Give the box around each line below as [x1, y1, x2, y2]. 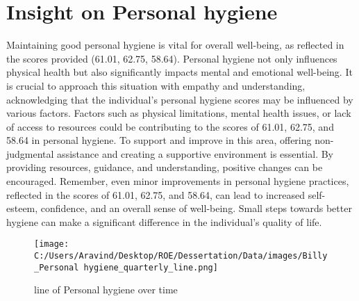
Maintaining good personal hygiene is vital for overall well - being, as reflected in [6, 38, 344, 52]
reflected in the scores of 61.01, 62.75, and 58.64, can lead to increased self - [6, 187, 326, 202]
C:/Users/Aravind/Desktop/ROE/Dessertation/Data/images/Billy [34, 251, 328, 261]
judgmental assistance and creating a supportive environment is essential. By [6, 146, 334, 161]
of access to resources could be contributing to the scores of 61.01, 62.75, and [6, 119, 334, 133]
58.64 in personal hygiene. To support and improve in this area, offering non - [6, 133, 334, 147]
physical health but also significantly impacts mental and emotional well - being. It [6, 65, 353, 79]
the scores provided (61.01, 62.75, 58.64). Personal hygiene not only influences [6, 51, 337, 65]
